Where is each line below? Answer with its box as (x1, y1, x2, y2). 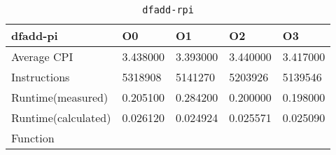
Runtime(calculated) (11, 109, 111, 126)
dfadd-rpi (142, 4, 194, 15)
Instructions (11, 69, 70, 85)
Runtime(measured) (11, 89, 108, 105)
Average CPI (11, 48, 73, 65)
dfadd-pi (11, 27, 58, 43)
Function (11, 130, 55, 146)
